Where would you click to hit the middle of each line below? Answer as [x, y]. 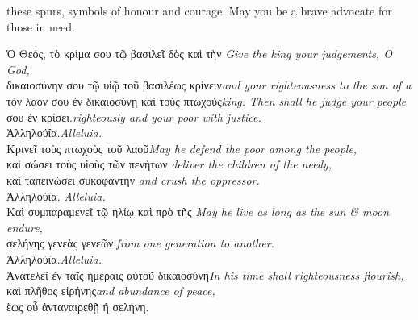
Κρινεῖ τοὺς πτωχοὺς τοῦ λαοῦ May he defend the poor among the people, [182, 148]
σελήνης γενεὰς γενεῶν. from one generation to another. [140, 243]
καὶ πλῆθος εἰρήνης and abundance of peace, [111, 291]
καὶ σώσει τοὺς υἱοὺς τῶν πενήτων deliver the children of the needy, [169, 164]
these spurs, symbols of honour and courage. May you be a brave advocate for [199, 10]
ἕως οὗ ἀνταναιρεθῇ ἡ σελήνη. [78, 306]
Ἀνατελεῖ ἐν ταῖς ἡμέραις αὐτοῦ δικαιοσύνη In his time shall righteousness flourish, [205, 274]
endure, [25, 227]
